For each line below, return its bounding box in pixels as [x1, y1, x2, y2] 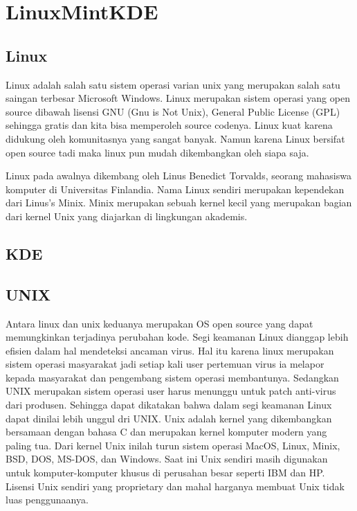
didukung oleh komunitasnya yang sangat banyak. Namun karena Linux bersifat [6, 131, 345, 145]
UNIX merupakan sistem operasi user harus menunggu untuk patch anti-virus [6, 384, 336, 398]
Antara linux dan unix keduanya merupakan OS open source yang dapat [6, 316, 313, 330]
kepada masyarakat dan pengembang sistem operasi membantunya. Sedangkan [6, 370, 339, 384]
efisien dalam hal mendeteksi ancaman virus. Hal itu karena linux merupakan [6, 343, 334, 357]
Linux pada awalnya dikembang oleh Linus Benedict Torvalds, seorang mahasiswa [6, 168, 351, 183]
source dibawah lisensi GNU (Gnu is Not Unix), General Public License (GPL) [6, 104, 340, 118]
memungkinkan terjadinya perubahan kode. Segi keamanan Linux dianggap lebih [6, 330, 349, 344]
